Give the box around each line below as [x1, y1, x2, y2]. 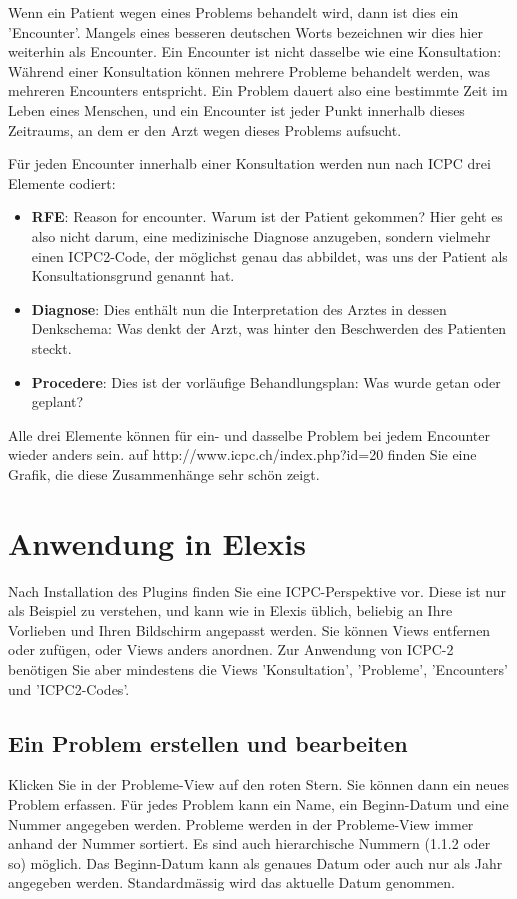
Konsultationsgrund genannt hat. [31, 265, 235, 286]
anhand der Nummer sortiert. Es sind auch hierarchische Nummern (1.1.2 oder [8, 833, 491, 854]
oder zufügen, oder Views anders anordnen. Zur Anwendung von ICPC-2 [8, 639, 454, 660]
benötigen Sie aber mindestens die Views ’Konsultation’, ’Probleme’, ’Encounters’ [8, 658, 508, 679]
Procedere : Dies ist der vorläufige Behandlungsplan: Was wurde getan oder [31, 371, 501, 392]
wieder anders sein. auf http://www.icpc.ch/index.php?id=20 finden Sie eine [8, 444, 477, 465]
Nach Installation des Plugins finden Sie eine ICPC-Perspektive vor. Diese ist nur [8, 580, 506, 601]
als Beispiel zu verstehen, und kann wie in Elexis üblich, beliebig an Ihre [8, 600, 453, 621]
